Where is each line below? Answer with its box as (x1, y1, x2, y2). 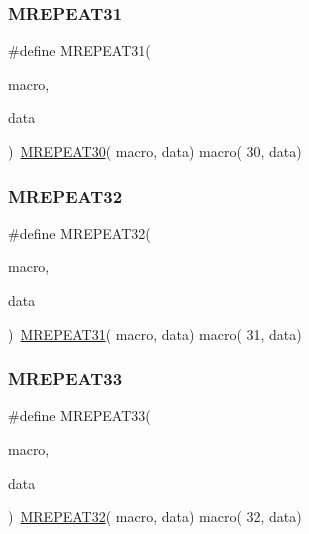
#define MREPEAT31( (8, 40, 151, 61)
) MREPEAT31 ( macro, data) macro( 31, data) (8, 323, 302, 344)
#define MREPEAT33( (8, 405, 151, 426)
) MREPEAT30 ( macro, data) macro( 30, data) (8, 141, 302, 161)
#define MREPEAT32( (8, 222, 151, 243)
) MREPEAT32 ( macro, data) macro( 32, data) (8, 506, 302, 527)
